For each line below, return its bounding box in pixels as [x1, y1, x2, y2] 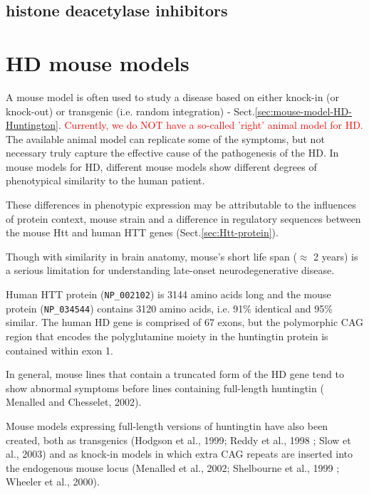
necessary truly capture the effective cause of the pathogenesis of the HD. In [6, 145, 339, 160]
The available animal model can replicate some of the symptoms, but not [6, 131, 325, 146]
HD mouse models [6, 48, 189, 77]
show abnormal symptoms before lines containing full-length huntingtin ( [6, 380, 324, 395]
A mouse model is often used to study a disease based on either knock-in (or [6, 89, 340, 104]
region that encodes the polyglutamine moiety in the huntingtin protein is [6, 328, 328, 343]
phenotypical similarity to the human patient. [6, 173, 205, 188]
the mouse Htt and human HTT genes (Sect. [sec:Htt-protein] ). [6, 225, 279, 240]
